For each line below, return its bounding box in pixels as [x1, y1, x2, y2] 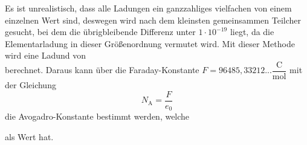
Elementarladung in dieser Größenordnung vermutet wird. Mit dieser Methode [5, 37, 295, 50]
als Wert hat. [5, 130, 54, 143]
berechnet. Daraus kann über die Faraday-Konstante [5, 63, 199, 76]
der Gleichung [5, 79, 56, 91]
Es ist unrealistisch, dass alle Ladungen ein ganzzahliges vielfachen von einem [5, 2, 292, 14]
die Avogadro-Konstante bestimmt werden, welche [5, 110, 190, 123]
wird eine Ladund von [5, 49, 86, 62]
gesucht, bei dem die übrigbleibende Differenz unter [5, 25, 196, 38]
